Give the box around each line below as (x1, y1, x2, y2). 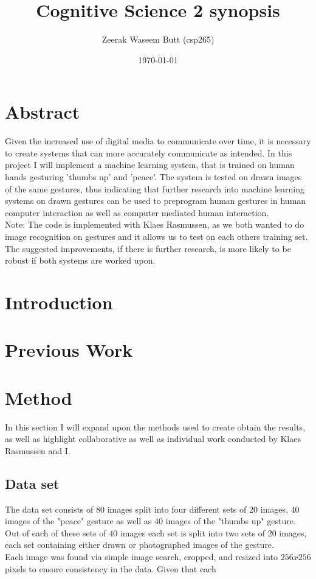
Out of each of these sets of (5, 526, 106, 539)
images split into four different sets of (107, 502, 247, 515)
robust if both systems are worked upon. (5, 254, 156, 267)
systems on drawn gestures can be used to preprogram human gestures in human (5, 194, 306, 207)
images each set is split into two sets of (120, 526, 265, 539)
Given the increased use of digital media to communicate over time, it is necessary (5, 135, 311, 147)
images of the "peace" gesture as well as (5, 514, 152, 527)
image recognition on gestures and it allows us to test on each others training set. (5, 230, 308, 242)
